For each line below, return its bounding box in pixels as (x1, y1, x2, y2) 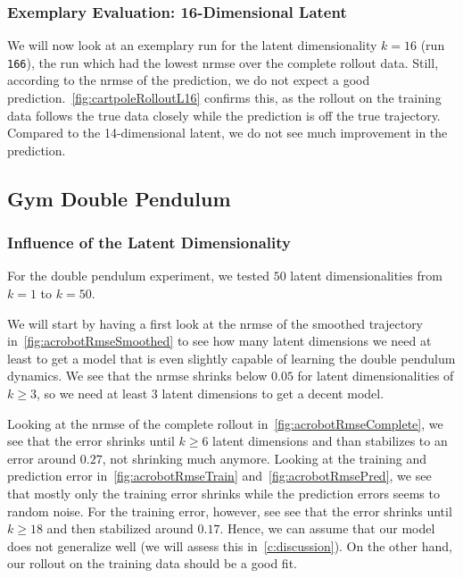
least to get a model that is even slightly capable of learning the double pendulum (7, 348, 456, 367)
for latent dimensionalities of (297, 366, 454, 385)
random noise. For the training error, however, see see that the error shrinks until (7, 501, 452, 520)
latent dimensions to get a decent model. (161, 384, 384, 402)
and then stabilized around (46, 519, 194, 538)
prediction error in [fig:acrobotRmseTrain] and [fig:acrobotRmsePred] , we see (7, 466, 432, 485)
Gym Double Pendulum (7, 184, 231, 212)
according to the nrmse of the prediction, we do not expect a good (7, 71, 370, 89)
